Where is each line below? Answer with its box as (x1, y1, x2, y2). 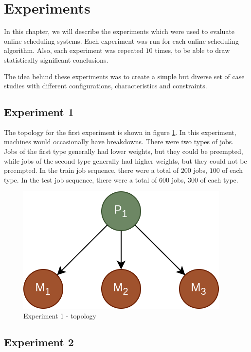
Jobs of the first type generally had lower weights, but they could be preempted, (4, 146, 243, 156)
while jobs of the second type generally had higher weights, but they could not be (4, 155, 247, 166)
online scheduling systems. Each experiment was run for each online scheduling (4, 35, 239, 46)
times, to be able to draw (155, 45, 230, 55)
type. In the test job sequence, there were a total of (4, 174, 157, 184)
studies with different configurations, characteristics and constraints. (4, 81, 207, 91)
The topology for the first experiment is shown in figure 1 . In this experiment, (4, 127, 236, 137)
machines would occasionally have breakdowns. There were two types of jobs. (4, 136, 234, 147)
